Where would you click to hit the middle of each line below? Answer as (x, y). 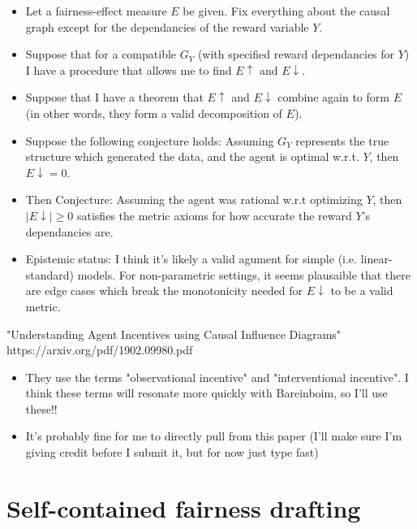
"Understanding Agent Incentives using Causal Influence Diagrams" (174, 334)
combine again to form (333, 97)
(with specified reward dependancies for (296, 54)
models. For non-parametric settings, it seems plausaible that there (244, 274)
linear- (376, 259)
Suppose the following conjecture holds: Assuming (150, 140)
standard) (50, 274)
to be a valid (362, 291)
